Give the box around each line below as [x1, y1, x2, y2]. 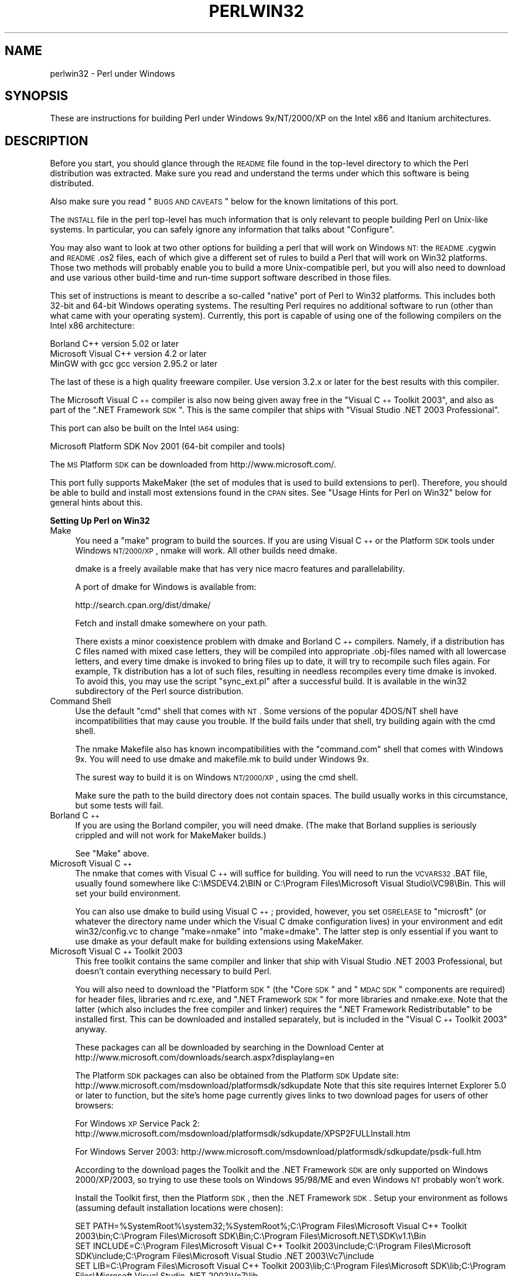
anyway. [75, 1024, 107, 1035]
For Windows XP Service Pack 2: [75, 1118, 200, 1129]
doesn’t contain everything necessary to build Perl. [75, 966, 272, 977]
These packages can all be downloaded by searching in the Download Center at [75, 1042, 384, 1053]
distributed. [50, 178, 94, 189]
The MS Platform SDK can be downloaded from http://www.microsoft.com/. [50, 459, 336, 470]
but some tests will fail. [75, 800, 163, 811]
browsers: [75, 1100, 114, 1111]
